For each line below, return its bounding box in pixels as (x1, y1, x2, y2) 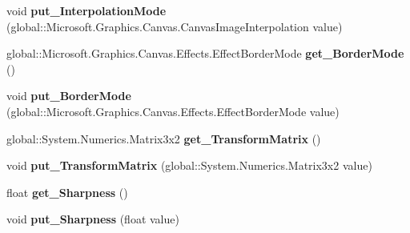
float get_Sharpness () (6, 183, 128, 200)
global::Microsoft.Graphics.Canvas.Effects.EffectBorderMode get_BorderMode (6, 45, 404, 62)
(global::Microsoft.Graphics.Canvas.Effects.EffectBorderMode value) (6, 102, 340, 119)
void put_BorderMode (6, 87, 131, 104)
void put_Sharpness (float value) (6, 211, 179, 227)
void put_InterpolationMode (6, 2, 167, 18)
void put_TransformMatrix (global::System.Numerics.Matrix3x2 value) (6, 157, 372, 174)
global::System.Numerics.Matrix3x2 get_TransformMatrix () (6, 130, 321, 147)
